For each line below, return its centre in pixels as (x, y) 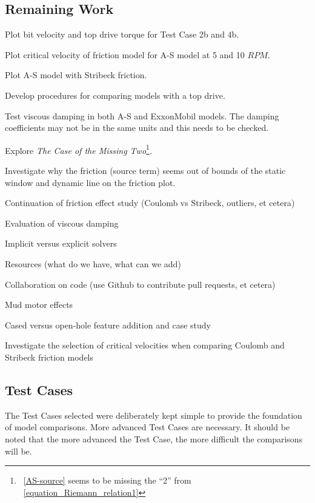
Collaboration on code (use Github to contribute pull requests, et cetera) (140, 284)
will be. (18, 451)
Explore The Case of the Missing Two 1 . (78, 149)
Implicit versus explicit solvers (61, 243)
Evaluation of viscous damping (62, 223)
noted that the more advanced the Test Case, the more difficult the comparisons (154, 438)
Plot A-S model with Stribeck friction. (76, 75)
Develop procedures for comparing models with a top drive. (115, 95)
